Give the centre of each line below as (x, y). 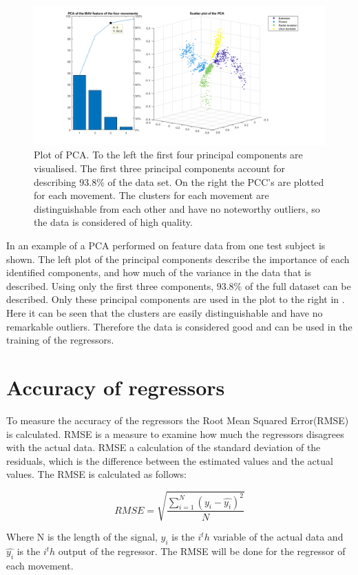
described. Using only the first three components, (110, 285)
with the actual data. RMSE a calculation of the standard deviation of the (164, 447)
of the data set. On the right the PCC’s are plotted (216, 181)
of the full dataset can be (298, 285)
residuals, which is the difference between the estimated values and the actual (170, 460)
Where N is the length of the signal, (82, 537)
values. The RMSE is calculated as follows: (97, 474)
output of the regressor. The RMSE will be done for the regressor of (202, 551)
